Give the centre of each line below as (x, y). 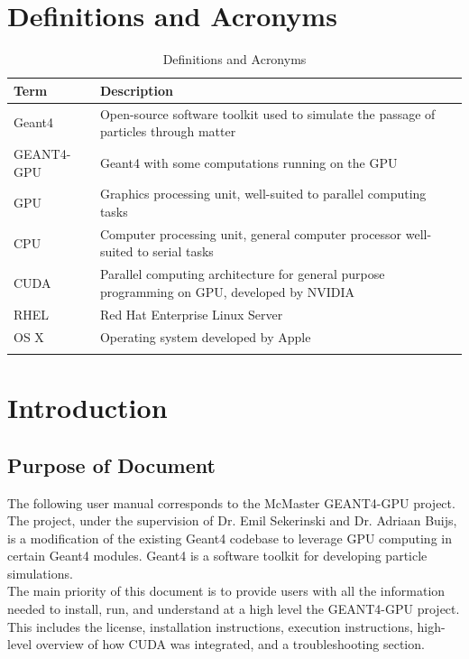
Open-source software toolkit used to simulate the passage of (267, 113)
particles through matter (168, 131)
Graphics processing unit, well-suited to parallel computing (263, 194)
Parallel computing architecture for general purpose (242, 274)
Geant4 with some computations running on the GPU (248, 162)
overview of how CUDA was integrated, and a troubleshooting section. (230, 644)
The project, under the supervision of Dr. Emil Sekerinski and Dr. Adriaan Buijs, (232, 520)
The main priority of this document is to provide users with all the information (226, 591)
